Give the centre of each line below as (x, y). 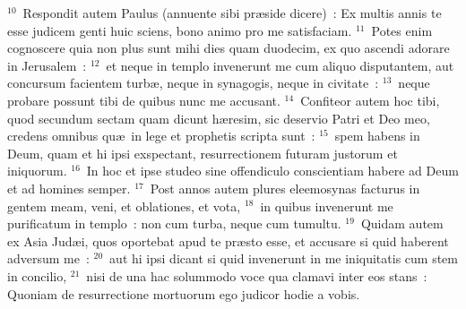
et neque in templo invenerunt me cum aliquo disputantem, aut (280, 65)
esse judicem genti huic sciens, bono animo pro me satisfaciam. (180, 30)
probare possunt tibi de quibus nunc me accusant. (144, 100)
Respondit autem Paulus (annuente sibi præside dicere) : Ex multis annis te (232, 13)
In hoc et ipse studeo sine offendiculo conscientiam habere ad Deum (272, 171)
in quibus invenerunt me (327, 206)
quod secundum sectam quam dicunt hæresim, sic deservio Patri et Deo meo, (219, 118)
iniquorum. (37, 171)
